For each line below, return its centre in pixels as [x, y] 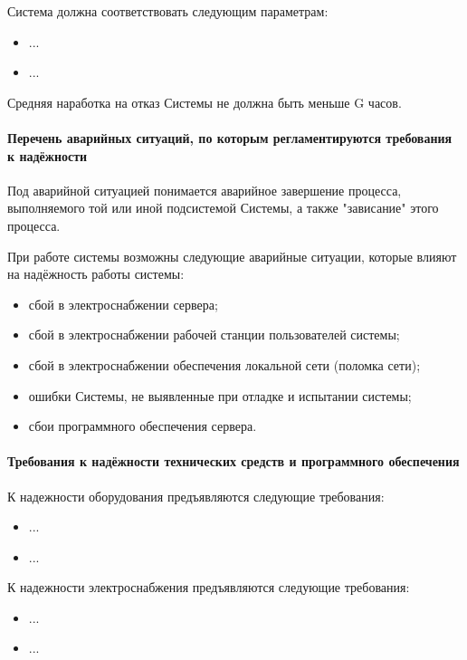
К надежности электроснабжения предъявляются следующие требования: [209, 587]
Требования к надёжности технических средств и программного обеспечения [233, 461]
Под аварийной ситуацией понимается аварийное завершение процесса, [205, 190]
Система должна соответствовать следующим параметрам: [168, 11]
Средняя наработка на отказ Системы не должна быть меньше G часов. [205, 102]
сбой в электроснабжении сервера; [123, 304]
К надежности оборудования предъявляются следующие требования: [196, 496]
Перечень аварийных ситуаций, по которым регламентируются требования [230, 137]
